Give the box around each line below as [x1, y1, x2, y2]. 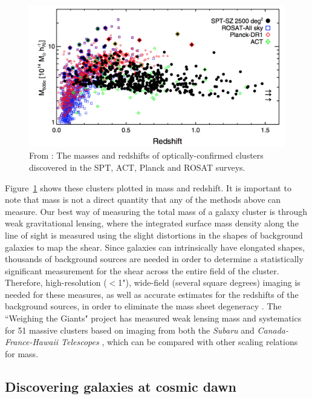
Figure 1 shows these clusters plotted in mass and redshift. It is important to [5, 181, 291, 194]
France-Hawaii [5, 335, 59, 348]
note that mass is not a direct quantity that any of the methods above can [5, 193, 281, 206]
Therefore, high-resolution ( [5, 276, 107, 289]
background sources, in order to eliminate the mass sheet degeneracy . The [5, 300, 282, 312]
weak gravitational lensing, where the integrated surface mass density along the [5, 217, 299, 229]
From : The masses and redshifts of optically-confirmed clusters [29, 149, 264, 162]
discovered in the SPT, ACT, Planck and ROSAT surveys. [29, 160, 245, 173]
